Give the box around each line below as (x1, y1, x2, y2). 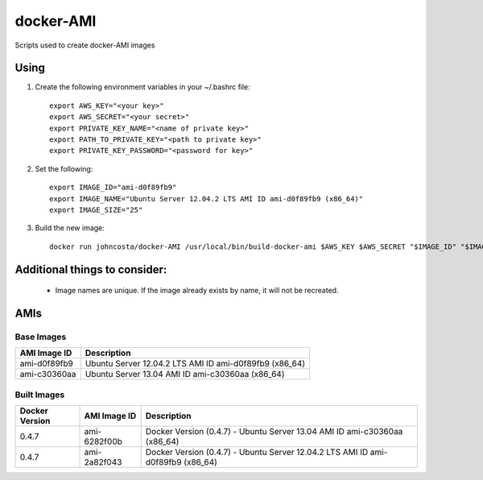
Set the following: (35, 163, 93, 173)
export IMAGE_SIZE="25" (49, 205, 143, 214)
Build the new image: (35, 223, 105, 233)
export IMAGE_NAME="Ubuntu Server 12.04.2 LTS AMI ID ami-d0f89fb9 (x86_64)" (49, 194, 364, 203)
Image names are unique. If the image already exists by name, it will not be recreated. (55, 286, 339, 296)
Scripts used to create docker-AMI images (14, 40, 155, 50)
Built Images (14, 389, 65, 400)
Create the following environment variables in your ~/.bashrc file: (35, 82, 251, 92)
